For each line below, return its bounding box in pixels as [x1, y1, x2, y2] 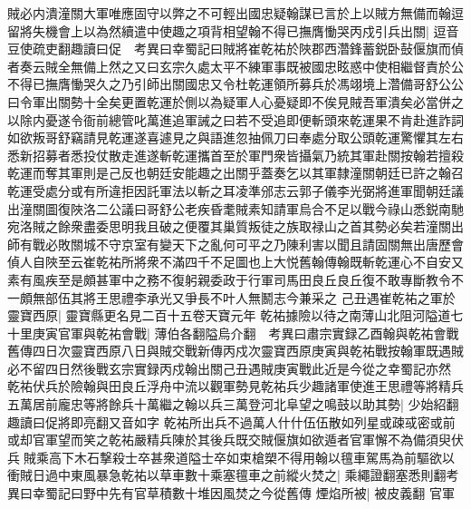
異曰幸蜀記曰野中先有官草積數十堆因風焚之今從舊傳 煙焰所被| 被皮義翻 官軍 [7, 484, 455, 503]
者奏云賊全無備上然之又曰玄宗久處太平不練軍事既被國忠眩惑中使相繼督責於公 [7, 56, 464, 75]
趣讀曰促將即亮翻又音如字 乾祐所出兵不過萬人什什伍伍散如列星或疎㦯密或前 [7, 412, 456, 431]
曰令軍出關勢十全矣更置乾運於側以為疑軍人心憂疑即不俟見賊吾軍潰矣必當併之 [7, 92, 464, 111]
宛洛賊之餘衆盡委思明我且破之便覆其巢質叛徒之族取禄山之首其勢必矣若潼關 [7, 217, 451, 236]
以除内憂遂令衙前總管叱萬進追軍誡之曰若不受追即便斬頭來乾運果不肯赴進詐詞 [7, 110, 464, 129]
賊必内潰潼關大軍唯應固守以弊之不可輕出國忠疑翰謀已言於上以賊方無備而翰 [7, 4, 451, 22]
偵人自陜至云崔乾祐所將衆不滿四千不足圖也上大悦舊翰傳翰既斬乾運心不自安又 [7, 252, 464, 271]
